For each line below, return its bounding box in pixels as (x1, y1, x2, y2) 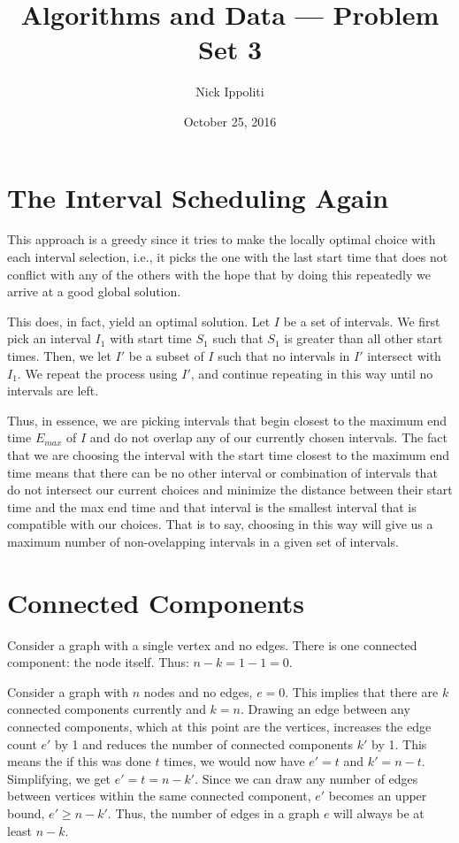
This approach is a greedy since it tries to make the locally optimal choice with (7, 230, 436, 249)
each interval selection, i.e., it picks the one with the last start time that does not (7, 248, 448, 266)
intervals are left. (7, 381, 99, 400)
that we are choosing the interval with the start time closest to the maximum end (7, 445, 450, 464)
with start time (110, 329, 192, 348)
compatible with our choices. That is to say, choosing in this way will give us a (7, 515, 433, 533)
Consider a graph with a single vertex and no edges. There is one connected (7, 635, 417, 654)
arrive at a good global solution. (7, 282, 181, 301)
